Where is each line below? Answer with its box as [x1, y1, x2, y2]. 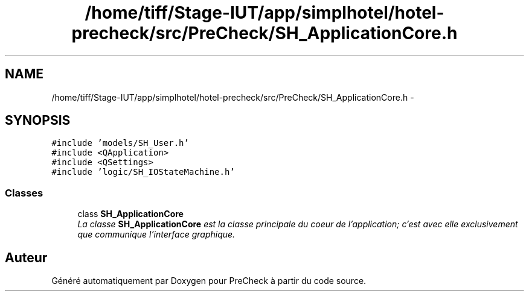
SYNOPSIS [5, 113, 71, 128]
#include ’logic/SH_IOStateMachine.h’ [51, 167, 235, 177]
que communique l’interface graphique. [77, 229, 236, 240]
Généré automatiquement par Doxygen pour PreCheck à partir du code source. [51, 276, 367, 286]
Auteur [5, 250, 48, 265]
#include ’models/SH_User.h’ [51, 138, 189, 148]
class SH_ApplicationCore [77, 209, 184, 219]
